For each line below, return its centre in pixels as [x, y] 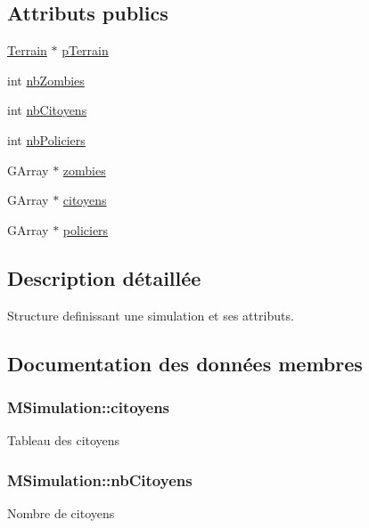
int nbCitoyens [47, 110]
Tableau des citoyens [64, 440]
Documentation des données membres [185, 363]
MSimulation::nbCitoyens [100, 479]
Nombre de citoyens [61, 512]
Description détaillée [104, 277]
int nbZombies [46, 80]
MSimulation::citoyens [89, 406]
